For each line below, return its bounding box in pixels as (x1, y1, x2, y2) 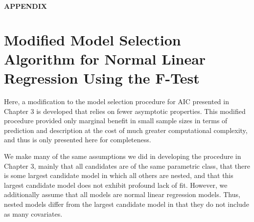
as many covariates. (4, 208, 63, 219)
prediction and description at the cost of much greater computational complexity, (4, 125, 248, 135)
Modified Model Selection (4, 29, 181, 49)
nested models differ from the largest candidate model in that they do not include (4, 199, 249, 209)
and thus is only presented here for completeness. (4, 134, 151, 145)
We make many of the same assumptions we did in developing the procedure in (4, 151, 241, 161)
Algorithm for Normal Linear (4, 48, 206, 68)
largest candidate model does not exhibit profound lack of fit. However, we (4, 179, 228, 190)
